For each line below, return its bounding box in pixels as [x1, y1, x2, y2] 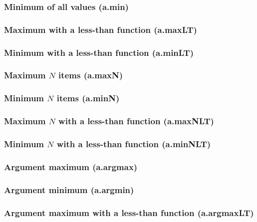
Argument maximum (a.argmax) [4, 160, 138, 173]
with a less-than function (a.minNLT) [56, 137, 211, 150]
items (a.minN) [56, 92, 120, 104]
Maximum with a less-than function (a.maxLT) [4, 23, 197, 35]
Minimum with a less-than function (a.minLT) [4, 46, 194, 58]
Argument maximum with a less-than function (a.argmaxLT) [4, 206, 254, 219]
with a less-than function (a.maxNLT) [58, 115, 214, 127]
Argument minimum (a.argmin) [4, 183, 134, 196]
